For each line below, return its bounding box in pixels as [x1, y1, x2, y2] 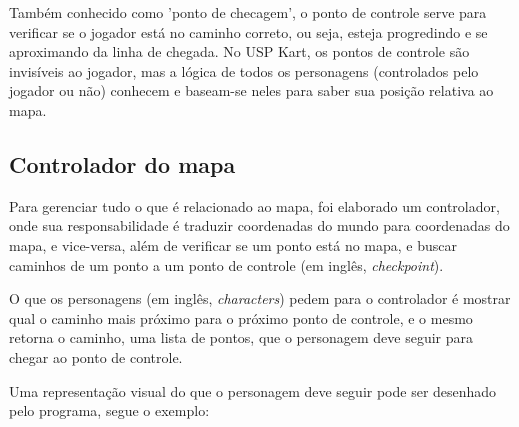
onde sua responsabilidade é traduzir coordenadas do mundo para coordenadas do [9, 215, 510, 236]
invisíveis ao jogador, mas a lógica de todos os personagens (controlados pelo [9, 60, 479, 81]
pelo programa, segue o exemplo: [9, 400, 210, 421]
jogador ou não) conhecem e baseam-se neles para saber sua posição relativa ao [9, 80, 494, 101]
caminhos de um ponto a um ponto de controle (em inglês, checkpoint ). [9, 254, 444, 275]
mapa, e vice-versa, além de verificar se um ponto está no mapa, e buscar [9, 234, 457, 255]
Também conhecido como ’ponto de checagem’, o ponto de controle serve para [9, 2, 487, 22]
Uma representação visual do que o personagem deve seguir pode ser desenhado [9, 380, 497, 401]
